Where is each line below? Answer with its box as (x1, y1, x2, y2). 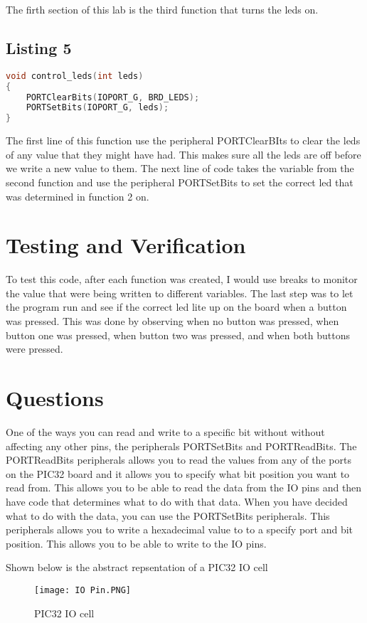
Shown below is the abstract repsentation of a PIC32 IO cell (6, 560, 268, 575)
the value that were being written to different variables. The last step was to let (6, 285, 353, 300)
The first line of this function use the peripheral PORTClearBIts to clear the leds (6, 133, 361, 148)
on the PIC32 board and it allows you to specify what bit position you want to (6, 466, 350, 481)
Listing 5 (6, 36, 72, 58)
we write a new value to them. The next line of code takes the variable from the (6, 161, 354, 176)
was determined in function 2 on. (6, 188, 149, 203)
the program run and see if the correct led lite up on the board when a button (6, 299, 347, 314)
